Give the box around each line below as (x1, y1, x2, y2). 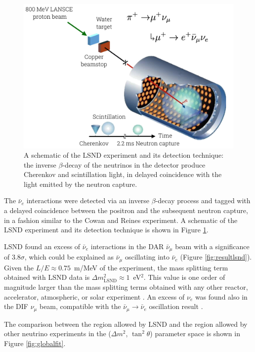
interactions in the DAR (90, 241, 164, 251)
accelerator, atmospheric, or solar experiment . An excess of (4, 291, 185, 302)
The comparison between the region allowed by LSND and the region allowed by (4, 318, 248, 329)
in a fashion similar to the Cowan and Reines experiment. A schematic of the (4, 215, 238, 225)
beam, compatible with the (39, 301, 121, 311)
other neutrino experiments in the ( (4, 328, 111, 339)
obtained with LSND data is (4, 272, 90, 282)
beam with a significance (175, 241, 250, 251)
